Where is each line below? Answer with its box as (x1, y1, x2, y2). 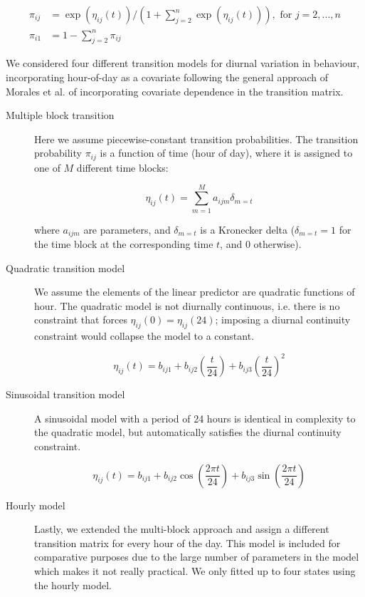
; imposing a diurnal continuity (215, 312, 351, 327)
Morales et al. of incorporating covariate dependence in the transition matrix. (6, 83, 344, 98)
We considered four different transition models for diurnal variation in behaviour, (6, 56, 360, 71)
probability (34, 145, 82, 160)
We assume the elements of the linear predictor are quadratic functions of (34, 284, 355, 299)
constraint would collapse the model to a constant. (34, 328, 255, 343)
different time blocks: (76, 160, 169, 175)
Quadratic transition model (6, 260, 125, 275)
